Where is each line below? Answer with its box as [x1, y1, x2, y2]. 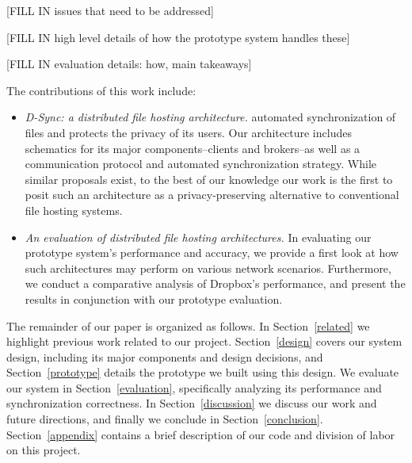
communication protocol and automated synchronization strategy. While [25, 155, 377, 172]
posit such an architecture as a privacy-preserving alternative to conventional [25, 186, 399, 203]
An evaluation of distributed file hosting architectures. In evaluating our [25, 228, 372, 245]
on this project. [6, 442, 81, 458]
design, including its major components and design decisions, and [6, 348, 323, 365]
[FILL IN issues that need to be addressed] [6, 2, 214, 18]
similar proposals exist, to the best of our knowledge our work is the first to [25, 170, 393, 187]
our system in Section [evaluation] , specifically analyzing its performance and [6, 379, 382, 396]
